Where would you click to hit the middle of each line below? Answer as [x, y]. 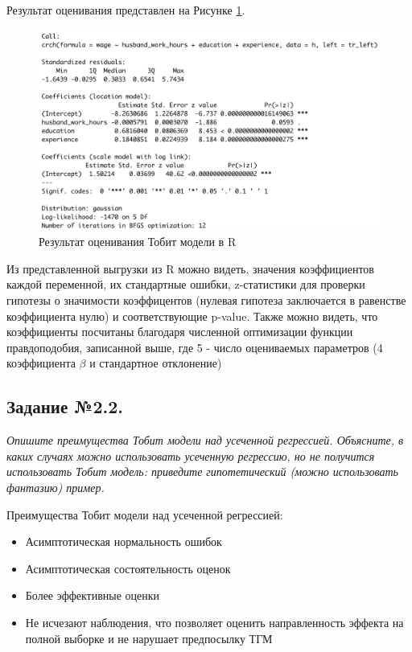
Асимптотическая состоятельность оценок [128, 568]
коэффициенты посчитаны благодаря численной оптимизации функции [180, 332]
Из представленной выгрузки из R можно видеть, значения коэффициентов [190, 268]
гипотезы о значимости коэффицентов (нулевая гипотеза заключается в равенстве [206, 300]
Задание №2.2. [65, 406]
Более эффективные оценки [93, 595]
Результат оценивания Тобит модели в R [138, 242]
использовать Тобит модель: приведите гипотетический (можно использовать [202, 472]
